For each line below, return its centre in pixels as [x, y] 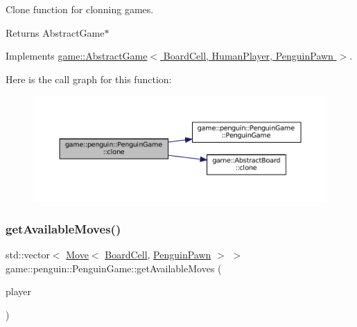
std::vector [28, 255]
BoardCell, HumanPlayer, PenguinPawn [248, 56]
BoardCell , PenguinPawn [158, 255]
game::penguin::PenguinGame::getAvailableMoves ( [114, 268]
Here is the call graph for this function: [89, 79]
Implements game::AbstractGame [77, 56]
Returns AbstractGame [55, 32]
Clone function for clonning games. [80, 9]
